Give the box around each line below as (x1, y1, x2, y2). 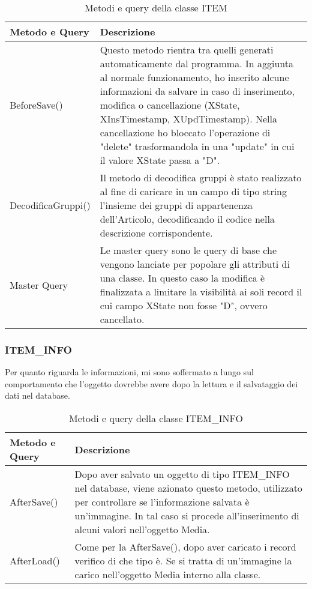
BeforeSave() (10, 98, 63, 112)
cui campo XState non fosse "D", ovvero (100, 298, 268, 312)
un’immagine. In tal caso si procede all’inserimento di (74, 509, 299, 522)
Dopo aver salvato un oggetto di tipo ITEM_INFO (74, 467, 290, 481)
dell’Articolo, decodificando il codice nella (100, 212, 275, 226)
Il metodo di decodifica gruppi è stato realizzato (100, 171, 302, 184)
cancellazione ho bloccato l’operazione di (100, 125, 271, 139)
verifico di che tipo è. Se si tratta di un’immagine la (74, 554, 292, 567)
